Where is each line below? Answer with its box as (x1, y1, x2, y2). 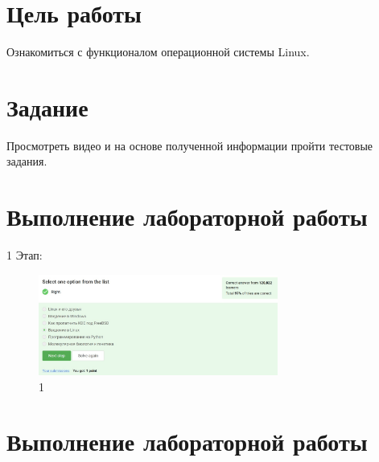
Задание (6, 90, 89, 123)
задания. (6, 153, 47, 170)
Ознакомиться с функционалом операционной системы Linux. (6, 43, 310, 60)
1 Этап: (6, 247, 43, 264)
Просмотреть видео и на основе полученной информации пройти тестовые (6, 137, 373, 153)
